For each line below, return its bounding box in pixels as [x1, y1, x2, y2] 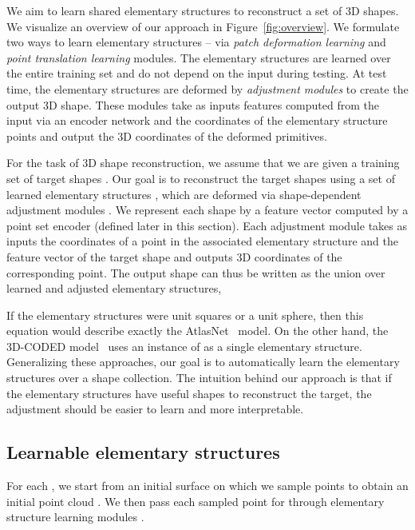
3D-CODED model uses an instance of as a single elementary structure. [6, 337, 362, 354]
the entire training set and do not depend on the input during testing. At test [6, 65, 387, 82]
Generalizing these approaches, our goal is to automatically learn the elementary [6, 353, 400, 370]
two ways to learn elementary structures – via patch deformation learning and [6, 34, 386, 50]
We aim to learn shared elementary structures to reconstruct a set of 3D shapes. [6, 2, 399, 18]
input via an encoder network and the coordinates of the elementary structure [6, 112, 388, 129]
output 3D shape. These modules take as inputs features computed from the [6, 96, 379, 113]
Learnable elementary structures [6, 440, 280, 464]
